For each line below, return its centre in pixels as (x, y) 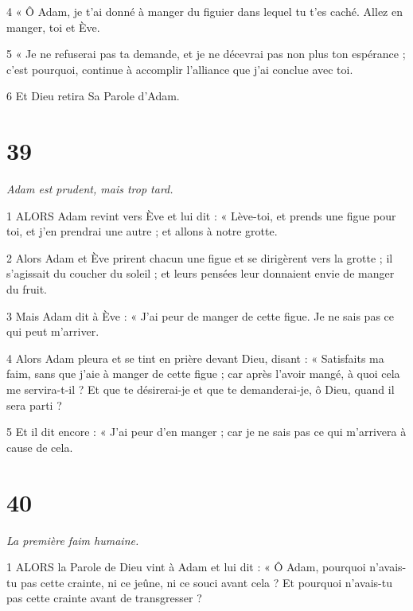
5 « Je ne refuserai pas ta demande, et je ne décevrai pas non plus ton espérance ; (206, 54)
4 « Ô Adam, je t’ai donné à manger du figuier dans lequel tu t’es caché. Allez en (205, 11)
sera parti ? (34, 405)
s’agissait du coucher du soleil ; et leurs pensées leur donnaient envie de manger (201, 273)
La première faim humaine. (73, 540)
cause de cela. (40, 447)
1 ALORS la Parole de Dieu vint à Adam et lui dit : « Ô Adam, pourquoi (186, 567)
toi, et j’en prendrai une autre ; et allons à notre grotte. (142, 231)
